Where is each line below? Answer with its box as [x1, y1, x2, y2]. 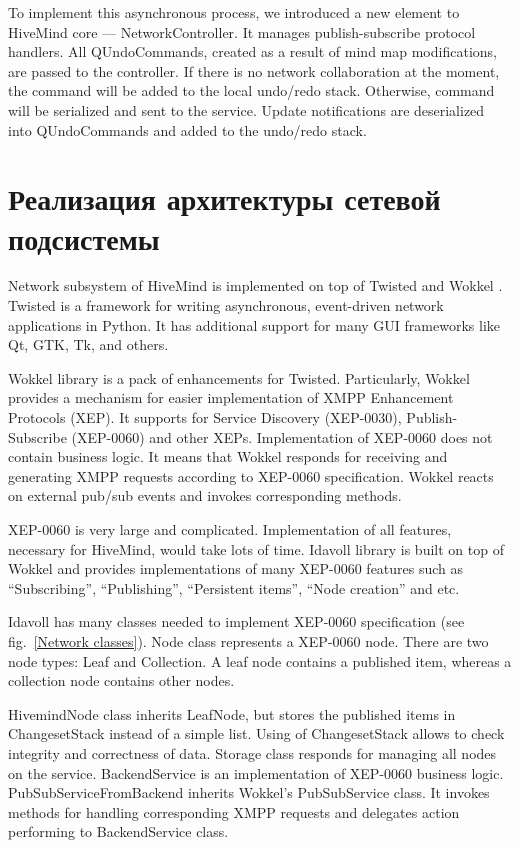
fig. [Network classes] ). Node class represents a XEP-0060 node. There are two [8, 630, 489, 651]
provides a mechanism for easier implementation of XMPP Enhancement [8, 387, 454, 408]
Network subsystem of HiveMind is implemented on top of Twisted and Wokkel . [8, 275, 503, 296]
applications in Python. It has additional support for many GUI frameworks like [8, 314, 500, 335]
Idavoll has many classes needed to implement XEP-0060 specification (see [8, 611, 465, 632]
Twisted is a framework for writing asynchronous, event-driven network [8, 295, 444, 316]
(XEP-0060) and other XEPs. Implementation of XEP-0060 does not [71, 426, 493, 447]
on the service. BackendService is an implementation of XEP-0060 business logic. [8, 762, 504, 783]
